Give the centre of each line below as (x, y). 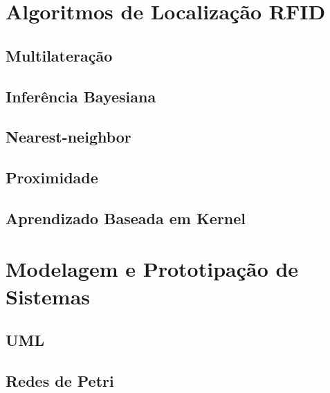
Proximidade (52, 177)
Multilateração (59, 55)
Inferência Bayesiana (81, 96)
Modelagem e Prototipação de (152, 269)
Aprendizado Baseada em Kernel (126, 218)
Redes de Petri (60, 381)
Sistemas (48, 296)
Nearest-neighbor (68, 137)
